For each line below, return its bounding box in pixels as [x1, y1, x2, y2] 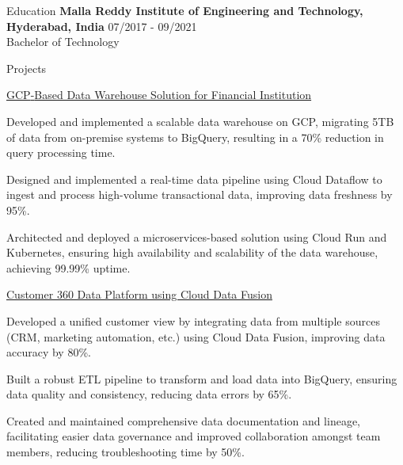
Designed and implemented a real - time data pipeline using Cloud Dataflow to [6, 170, 382, 187]
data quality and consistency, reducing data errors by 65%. [6, 386, 292, 402]
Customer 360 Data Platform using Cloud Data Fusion [6, 286, 272, 303]
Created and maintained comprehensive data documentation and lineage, [6, 412, 361, 429]
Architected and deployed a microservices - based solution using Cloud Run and [6, 228, 387, 245]
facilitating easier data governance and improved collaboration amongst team [6, 428, 381, 444]
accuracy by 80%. [6, 344, 91, 360]
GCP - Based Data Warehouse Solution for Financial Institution [6, 86, 312, 103]
